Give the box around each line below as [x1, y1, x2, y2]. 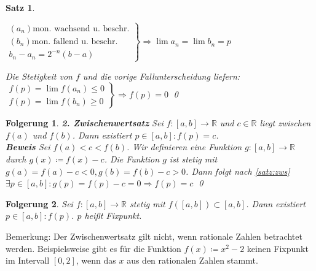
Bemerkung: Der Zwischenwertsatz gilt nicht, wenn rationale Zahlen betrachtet [6, 230, 302, 243]
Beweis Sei [6, 140, 50, 153]
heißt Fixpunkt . [84, 209, 142, 222]
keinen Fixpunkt [247, 242, 309, 254]
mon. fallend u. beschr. [31, 37, 118, 46]
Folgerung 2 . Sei [6, 197, 73, 210]
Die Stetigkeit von [6, 69, 73, 82]
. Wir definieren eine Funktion [127, 140, 242, 153]
